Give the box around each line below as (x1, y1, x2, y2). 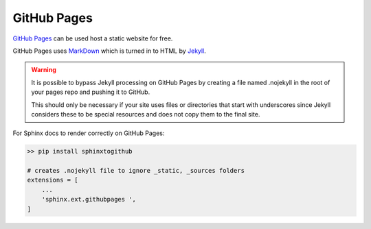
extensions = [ (27, 176, 78, 184)
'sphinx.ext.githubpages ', (41, 195, 137, 204)
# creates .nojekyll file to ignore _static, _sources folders (27, 167, 245, 175)
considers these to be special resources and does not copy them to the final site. (31, 110, 260, 118)
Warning (31, 66, 56, 74)
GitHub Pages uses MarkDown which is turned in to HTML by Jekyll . (12, 47, 206, 55)
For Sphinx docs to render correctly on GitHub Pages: (12, 129, 165, 137)
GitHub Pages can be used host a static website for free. (12, 34, 173, 43)
